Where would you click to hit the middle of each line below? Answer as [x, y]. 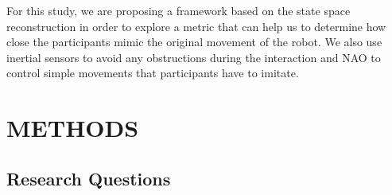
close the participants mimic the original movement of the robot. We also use [194, 42]
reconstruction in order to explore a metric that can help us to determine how [196, 26]
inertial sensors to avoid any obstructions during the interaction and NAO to [194, 57]
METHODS [73, 128]
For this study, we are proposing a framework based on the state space [179, 10]
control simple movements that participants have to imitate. [153, 73]
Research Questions [89, 178]
